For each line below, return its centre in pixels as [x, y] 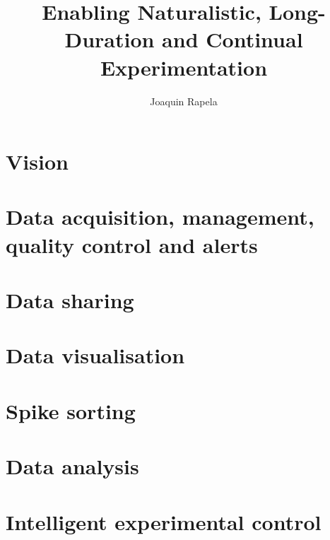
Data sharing [70, 300]
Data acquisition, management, [160, 217]
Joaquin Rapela [184, 101]
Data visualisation [95, 355]
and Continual [232, 39]
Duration [110, 39]
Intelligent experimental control [164, 521]
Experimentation [184, 67]
